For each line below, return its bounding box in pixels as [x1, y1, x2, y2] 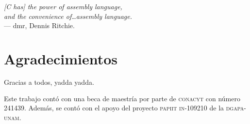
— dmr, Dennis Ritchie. [4, 20, 75, 31]
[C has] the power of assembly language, [4, 1, 122, 11]
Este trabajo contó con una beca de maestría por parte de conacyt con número [4, 93, 240, 103]
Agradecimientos [4, 48, 118, 68]
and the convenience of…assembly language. [4, 11, 132, 21]
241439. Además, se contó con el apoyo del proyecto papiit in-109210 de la [4, 103, 224, 113]
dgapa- [226, 103, 246, 113]
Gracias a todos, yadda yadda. [4, 77, 94, 87]
